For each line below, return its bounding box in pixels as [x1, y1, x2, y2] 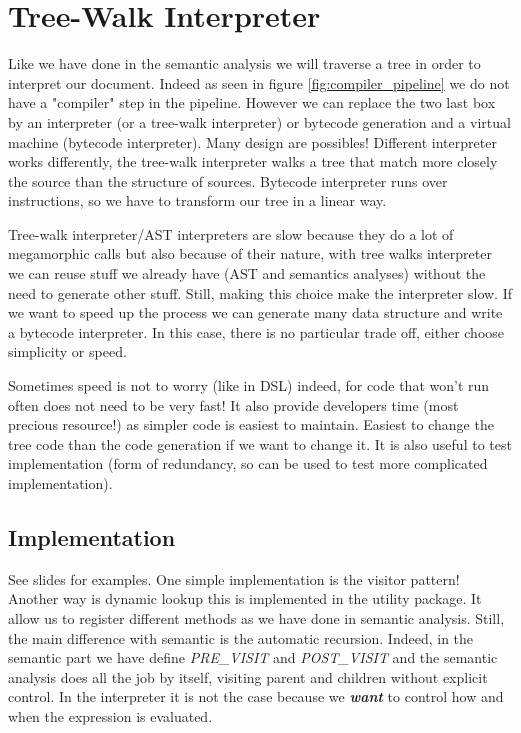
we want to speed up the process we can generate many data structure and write [8, 302, 503, 323]
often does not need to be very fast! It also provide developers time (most [8, 394, 459, 415]
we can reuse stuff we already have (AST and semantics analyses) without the [8, 263, 486, 284]
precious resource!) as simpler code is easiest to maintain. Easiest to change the [8, 414, 494, 435]
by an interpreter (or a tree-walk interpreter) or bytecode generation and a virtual [8, 111, 511, 132]
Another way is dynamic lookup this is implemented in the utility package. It [8, 588, 482, 609]
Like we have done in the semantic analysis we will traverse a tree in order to [8, 53, 481, 74]
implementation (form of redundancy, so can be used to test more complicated [8, 453, 488, 474]
